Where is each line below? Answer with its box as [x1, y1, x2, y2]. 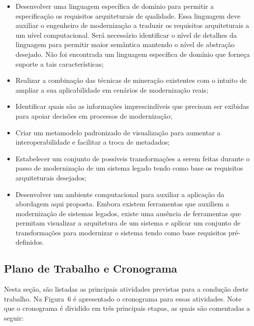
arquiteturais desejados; [15, 172, 87, 182]
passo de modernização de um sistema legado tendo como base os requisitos [15, 163, 243, 173]
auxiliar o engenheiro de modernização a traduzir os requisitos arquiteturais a [15, 20, 249, 30]
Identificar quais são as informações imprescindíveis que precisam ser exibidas [15, 101, 249, 111]
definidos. [15, 237, 44, 247]
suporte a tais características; [15, 58, 104, 69]
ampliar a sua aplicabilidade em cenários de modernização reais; [15, 84, 208, 95]
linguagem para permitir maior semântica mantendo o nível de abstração [15, 39, 235, 50]
